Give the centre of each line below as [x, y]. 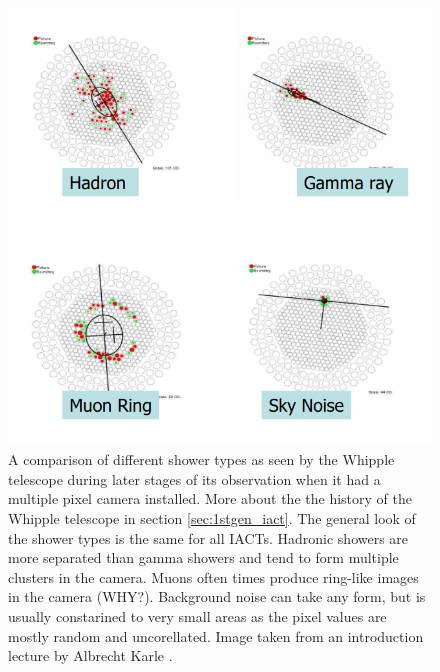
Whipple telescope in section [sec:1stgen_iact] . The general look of [212, 517]
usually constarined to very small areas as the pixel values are [197, 615]
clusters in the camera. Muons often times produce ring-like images [213, 576]
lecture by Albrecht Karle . [90, 655]
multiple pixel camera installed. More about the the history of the [210, 498]
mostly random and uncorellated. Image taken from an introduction [216, 635]
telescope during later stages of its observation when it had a [194, 478]
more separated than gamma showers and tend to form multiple [203, 557]
